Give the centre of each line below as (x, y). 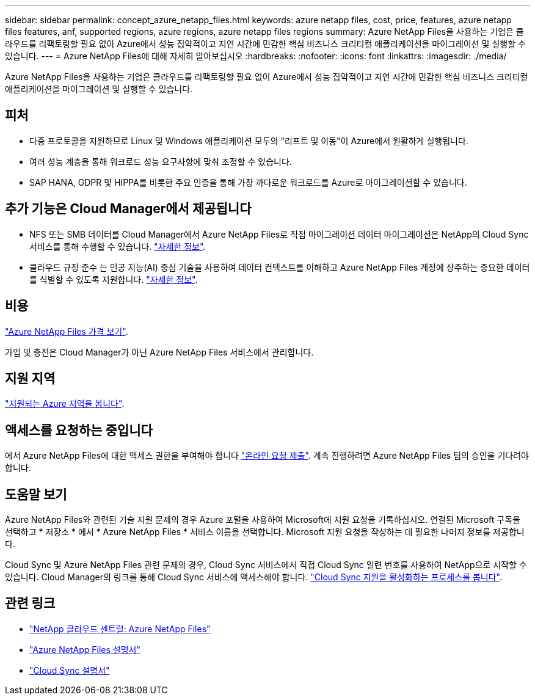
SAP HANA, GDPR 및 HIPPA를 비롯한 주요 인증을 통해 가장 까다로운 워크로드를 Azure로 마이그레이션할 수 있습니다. (248, 182)
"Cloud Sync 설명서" (70, 670)
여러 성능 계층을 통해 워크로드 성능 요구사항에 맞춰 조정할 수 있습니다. (161, 161)
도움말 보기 (36, 494)
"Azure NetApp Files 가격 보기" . (67, 331)
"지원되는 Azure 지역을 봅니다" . (65, 404)
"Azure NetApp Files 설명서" (85, 649)
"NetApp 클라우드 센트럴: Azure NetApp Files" (120, 629)
